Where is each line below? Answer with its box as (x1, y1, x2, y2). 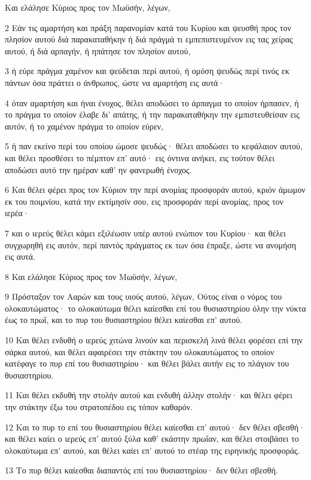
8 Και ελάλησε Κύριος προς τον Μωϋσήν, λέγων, (5, 270, 178, 282)
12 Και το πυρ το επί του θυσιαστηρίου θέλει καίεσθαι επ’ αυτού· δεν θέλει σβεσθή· (5, 420, 305, 433)
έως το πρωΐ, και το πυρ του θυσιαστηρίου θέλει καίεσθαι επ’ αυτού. (5, 313, 242, 326)
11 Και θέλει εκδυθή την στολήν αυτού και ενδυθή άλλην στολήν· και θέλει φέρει (5, 389, 292, 401)
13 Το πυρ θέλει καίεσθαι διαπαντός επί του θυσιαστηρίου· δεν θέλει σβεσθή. (5, 464, 278, 476)
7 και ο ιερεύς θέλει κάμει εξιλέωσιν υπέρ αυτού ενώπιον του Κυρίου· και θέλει (5, 226, 286, 239)
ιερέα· (5, 207, 29, 219)
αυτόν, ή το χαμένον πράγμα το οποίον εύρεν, (5, 119, 164, 132)
